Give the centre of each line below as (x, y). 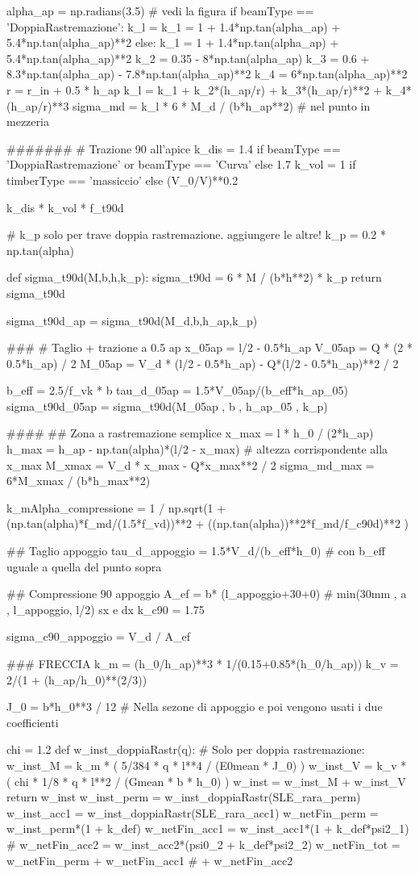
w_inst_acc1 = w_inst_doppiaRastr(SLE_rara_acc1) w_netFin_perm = (193, 812)
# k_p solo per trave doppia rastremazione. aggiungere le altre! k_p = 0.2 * (196, 234)
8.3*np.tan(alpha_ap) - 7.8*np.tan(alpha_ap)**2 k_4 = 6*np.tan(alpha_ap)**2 (207, 74)
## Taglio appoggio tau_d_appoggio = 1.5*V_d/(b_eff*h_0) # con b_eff (196, 551)
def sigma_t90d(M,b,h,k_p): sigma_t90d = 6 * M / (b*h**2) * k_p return (194, 277)
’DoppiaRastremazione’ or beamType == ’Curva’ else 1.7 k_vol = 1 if (181, 164)
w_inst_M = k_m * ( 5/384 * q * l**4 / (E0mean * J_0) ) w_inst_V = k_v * (207, 765)
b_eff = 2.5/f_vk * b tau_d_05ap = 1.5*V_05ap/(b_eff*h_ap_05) (177, 390)
